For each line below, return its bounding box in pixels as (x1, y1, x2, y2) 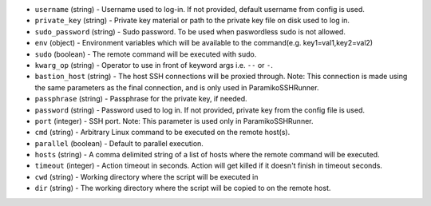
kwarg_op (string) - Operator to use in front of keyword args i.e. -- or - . (34, 60, 273, 69)
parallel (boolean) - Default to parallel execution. (34, 138, 204, 148)
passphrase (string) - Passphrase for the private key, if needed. (34, 94, 247, 104)
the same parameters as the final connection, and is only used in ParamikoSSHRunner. (34, 82, 319, 92)
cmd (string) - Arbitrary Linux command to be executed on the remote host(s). (34, 128, 291, 137)
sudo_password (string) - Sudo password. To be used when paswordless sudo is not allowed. (34, 26, 346, 36)
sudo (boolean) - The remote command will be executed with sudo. (34, 49, 257, 59)
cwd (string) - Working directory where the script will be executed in (34, 172, 259, 181)
